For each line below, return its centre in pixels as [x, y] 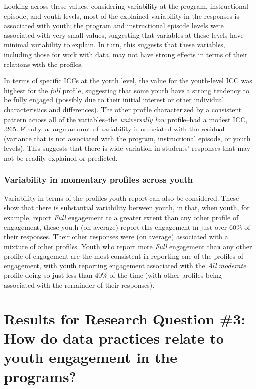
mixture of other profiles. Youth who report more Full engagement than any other [128, 246]
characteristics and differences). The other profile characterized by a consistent [123, 109]
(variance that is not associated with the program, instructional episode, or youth [127, 138]
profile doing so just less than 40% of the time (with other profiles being [113, 275]
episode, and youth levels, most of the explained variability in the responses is [122, 16]
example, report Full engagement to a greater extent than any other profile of [121, 217]
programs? [40, 376]
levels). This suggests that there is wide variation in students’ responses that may [127, 148]
